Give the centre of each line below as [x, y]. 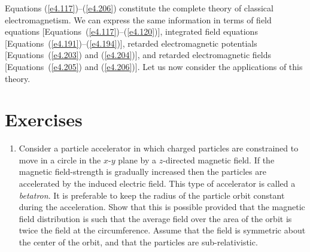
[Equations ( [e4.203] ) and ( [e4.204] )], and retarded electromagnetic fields [138, 55]
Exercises [44, 119]
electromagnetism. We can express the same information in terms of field [138, 19]
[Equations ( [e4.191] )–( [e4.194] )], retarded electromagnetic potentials [131, 43]
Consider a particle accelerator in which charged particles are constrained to [159, 148]
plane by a [137, 160]
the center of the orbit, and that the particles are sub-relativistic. [138, 242]
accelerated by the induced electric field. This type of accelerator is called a [157, 183]
